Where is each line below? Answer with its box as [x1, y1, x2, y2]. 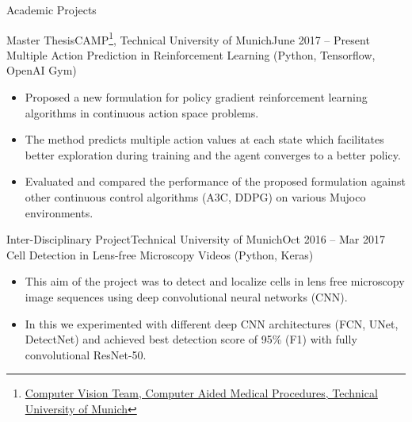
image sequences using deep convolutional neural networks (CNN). [25, 288, 348, 305]
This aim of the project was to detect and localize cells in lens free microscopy [25, 273, 405, 290]
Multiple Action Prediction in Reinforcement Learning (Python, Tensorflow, [6, 46, 376, 63]
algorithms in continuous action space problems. [25, 104, 259, 121]
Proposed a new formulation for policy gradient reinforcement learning [25, 89, 368, 105]
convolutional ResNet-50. [25, 346, 147, 363]
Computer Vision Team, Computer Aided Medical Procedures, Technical [25, 385, 378, 401]
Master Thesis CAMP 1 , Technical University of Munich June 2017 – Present [6, 29, 370, 48]
